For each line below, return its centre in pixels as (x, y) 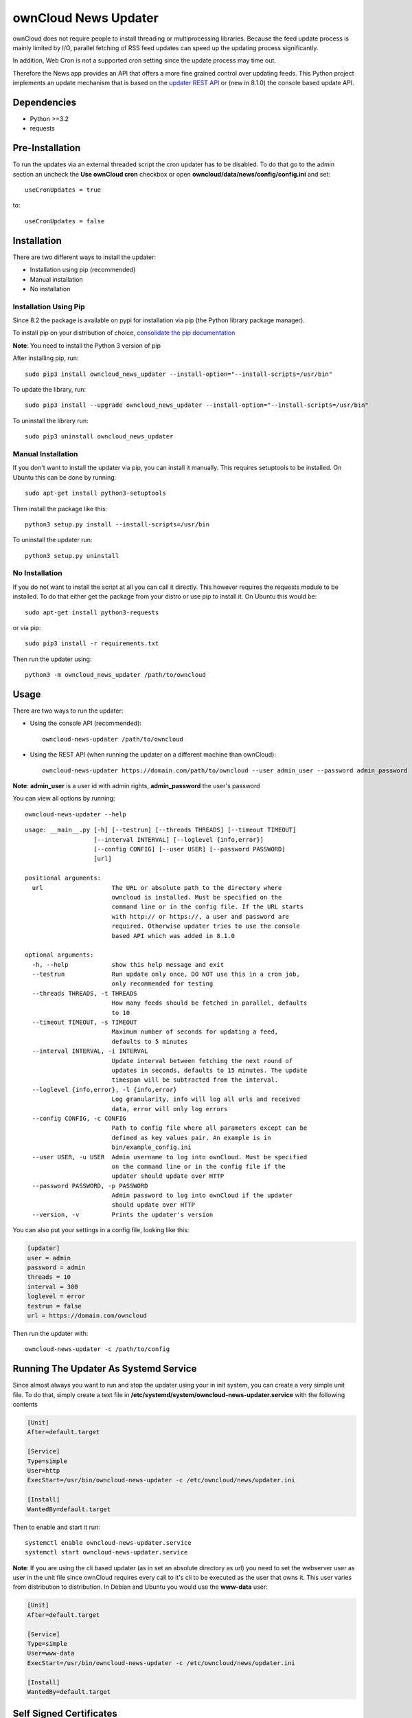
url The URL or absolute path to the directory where (157, 888)
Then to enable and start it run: (57, 1527)
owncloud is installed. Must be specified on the (197, 897)
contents (25, 1405)
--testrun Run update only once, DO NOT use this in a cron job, (166, 974)
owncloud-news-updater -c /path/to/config (98, 1349)
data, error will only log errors (170, 1109)
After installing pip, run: (46, 358)
